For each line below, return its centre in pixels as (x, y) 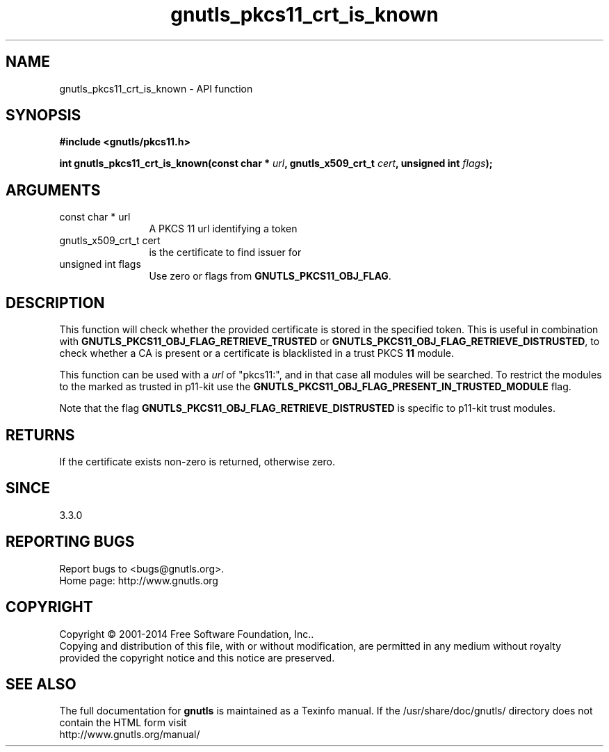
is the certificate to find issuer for (225, 253)
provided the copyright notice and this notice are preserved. (197, 657)
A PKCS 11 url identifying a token (223, 229)
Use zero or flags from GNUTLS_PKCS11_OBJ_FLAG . (270, 276)
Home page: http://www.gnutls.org (139, 580)
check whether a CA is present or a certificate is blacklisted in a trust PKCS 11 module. (257, 353)
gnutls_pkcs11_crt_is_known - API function (156, 88)
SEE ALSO (41, 684)
